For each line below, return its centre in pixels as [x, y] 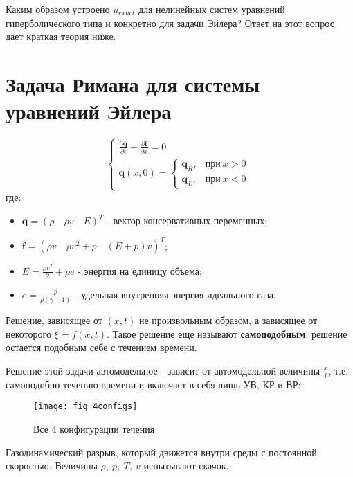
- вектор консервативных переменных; [187, 220]
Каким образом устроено [58, 9]
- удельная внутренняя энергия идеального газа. [175, 294]
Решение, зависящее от [54, 320]
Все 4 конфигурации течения [94, 428]
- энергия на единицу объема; [140, 270]
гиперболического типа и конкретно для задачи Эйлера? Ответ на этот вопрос [170, 22]
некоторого [28, 333]
